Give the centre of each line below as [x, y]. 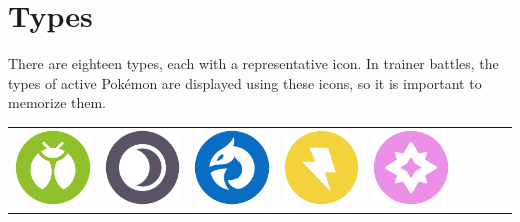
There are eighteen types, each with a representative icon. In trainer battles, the [253, 63]
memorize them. [57, 102]
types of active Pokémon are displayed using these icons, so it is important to [245, 82]
